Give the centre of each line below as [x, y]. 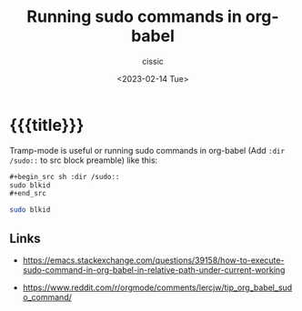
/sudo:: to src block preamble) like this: [84, 160]
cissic [153, 61]
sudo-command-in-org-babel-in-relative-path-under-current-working [154, 270]
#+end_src [28, 194]
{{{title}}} [47, 125]
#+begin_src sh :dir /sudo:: [65, 176]
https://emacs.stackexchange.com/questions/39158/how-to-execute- [153, 260]
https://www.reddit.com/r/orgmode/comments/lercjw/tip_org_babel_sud [157, 287]
